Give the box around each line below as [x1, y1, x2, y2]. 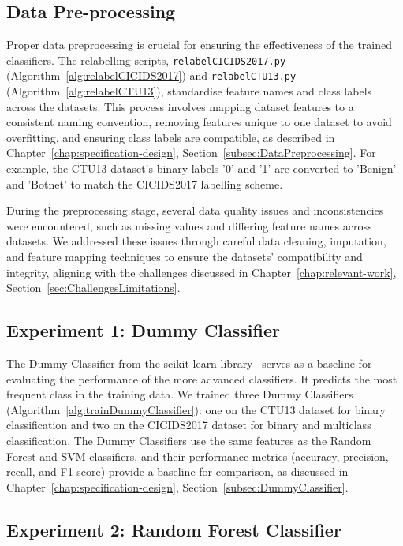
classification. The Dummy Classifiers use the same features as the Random [6, 432, 371, 448]
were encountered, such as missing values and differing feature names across [6, 217, 372, 234]
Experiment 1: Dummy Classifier [6, 318, 281, 342]
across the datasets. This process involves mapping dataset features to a [6, 98, 354, 114]
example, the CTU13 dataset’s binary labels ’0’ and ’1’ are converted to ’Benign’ [6, 160, 397, 177]
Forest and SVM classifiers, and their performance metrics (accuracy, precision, [6, 447, 389, 464]
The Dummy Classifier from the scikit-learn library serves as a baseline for [6, 355, 372, 372]
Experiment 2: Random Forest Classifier [6, 517, 341, 541]
